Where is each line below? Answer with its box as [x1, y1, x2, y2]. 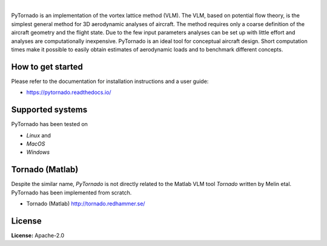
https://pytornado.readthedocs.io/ [26, 88, 111, 96]
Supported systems [11, 105, 88, 115]
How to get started [11, 61, 83, 72]
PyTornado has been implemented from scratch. [11, 188, 132, 196]
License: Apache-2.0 [11, 231, 65, 239]
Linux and [26, 131, 51, 139]
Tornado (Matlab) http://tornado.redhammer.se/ [26, 200, 145, 207]
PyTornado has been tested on [11, 121, 88, 128]
